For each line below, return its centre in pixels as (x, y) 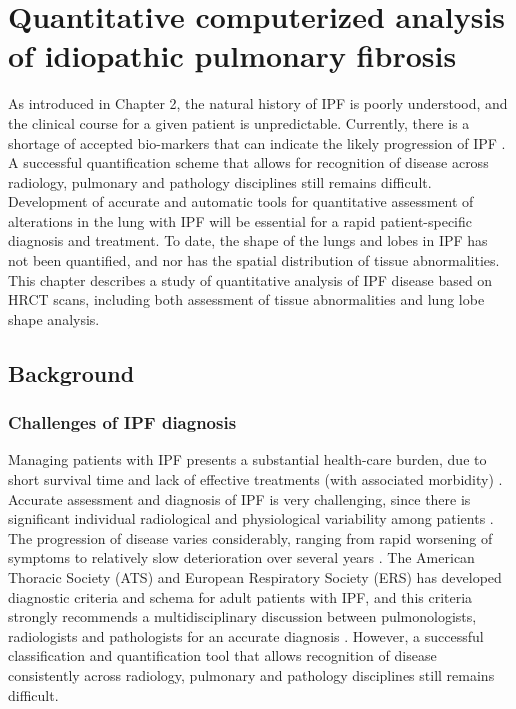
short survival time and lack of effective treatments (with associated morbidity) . (255, 479)
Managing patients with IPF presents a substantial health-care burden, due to (247, 459)
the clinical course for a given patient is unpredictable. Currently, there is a (239, 122)
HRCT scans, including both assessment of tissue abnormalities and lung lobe (246, 299)
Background (71, 372)
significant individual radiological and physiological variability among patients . (251, 518)
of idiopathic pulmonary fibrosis (232, 55)
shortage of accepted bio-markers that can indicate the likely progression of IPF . (257, 142)
